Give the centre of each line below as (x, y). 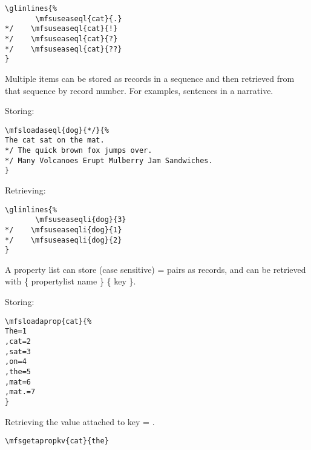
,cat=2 (18, 341)
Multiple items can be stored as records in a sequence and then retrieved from (150, 78)
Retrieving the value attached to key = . (80, 421)
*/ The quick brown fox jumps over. (79, 151)
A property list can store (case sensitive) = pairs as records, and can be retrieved (155, 269)
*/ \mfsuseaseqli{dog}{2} (64, 240)
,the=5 (18, 371)
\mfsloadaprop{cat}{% (48, 321)
